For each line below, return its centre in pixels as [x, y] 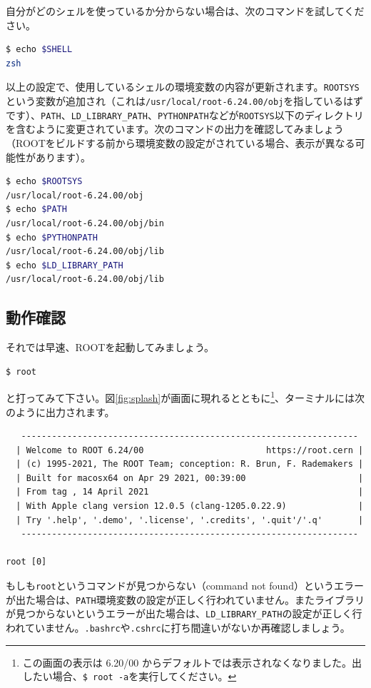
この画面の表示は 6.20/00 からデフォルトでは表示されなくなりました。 [187, 662]
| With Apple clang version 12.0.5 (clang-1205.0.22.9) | [190, 506]
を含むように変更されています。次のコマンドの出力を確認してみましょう [175, 129]
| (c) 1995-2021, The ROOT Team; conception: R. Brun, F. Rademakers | [190, 464]
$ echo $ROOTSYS [44, 182]
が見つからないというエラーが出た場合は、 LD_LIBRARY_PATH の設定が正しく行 [184, 613]
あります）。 [63, 157]
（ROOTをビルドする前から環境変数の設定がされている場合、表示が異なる [181, 142]
